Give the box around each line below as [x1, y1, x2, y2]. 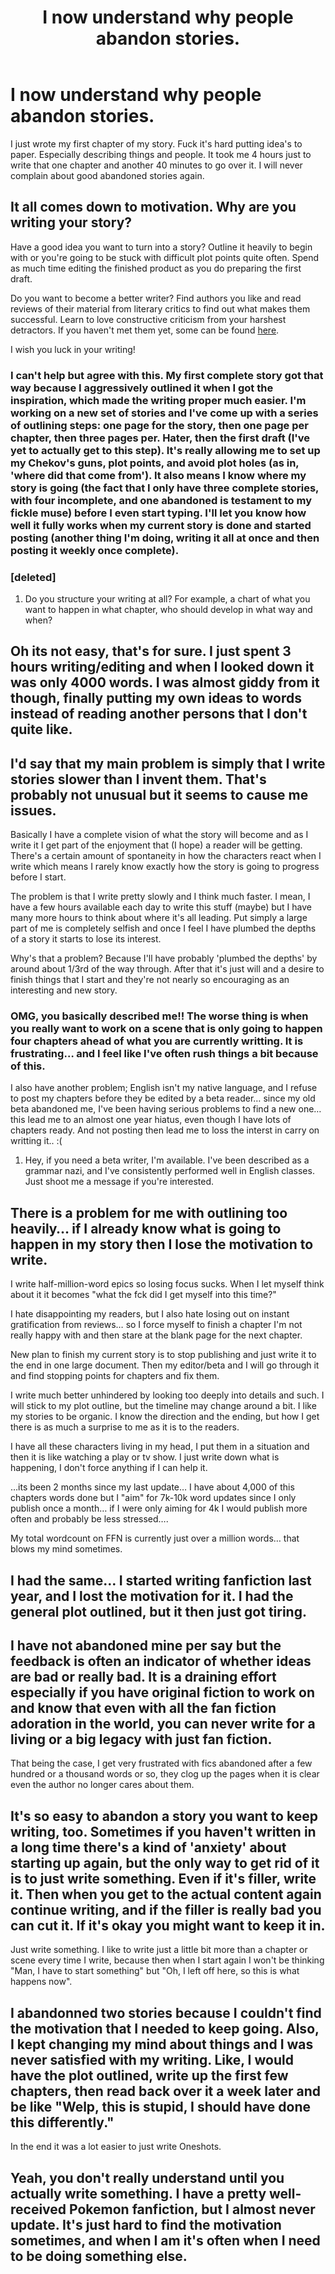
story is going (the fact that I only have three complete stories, [10, 481, 320, 495]
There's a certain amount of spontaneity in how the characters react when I [10, 850, 322, 862]
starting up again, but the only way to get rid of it [10, 1854, 320, 1871]
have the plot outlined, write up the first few [10, 2067, 289, 2084]
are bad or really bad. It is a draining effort [10, 1669, 277, 1686]
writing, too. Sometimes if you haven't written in [10, 1823, 317, 1840]
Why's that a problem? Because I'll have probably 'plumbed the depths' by [10, 952, 318, 965]
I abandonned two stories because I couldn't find [10, 2004, 322, 2021]
